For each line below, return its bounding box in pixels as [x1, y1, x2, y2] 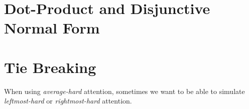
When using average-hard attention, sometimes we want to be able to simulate [4, 85, 245, 96]
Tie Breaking [4, 56, 96, 77]
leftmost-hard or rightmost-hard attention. [4, 95, 132, 106]
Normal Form [4, 17, 100, 38]
